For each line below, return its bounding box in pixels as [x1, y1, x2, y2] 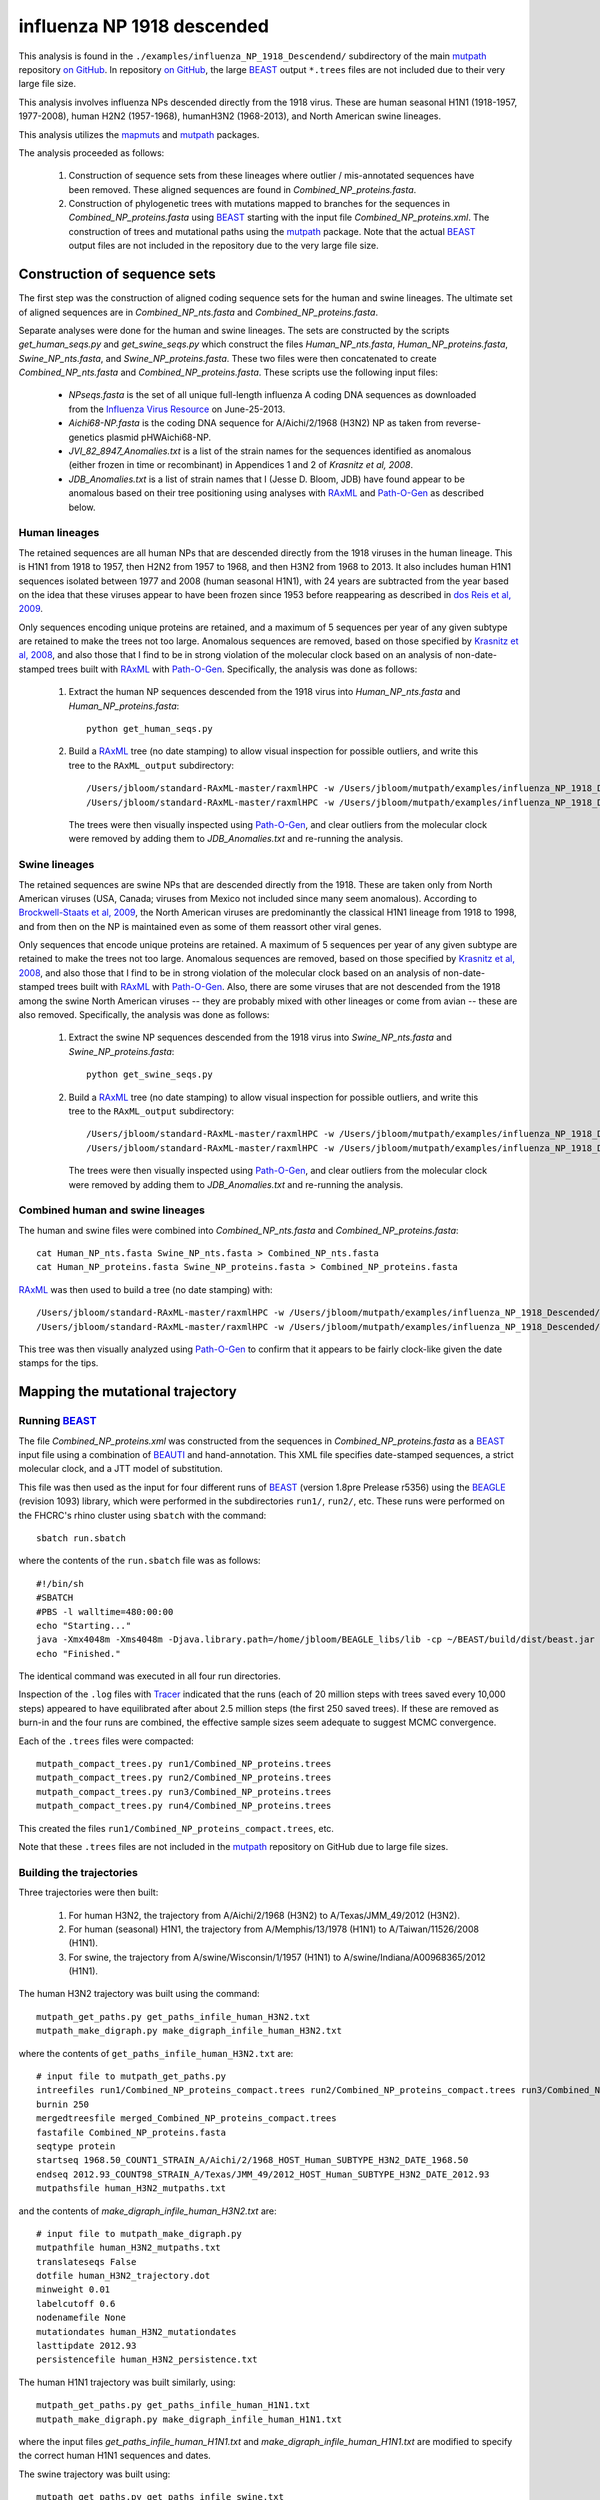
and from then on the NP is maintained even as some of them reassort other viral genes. [18, 920, 382, 932]
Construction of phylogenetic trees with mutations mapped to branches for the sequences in [68, 198, 450, 210]
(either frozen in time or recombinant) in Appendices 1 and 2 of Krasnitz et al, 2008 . [68, 459, 414, 471]
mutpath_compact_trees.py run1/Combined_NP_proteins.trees [36, 1758, 332, 1770]
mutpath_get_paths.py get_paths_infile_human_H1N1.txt [36, 2400, 311, 2411]
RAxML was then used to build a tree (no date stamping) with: [18, 1283, 274, 1295]
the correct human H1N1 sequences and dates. [18, 2450, 212, 2462]
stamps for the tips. [18, 1357, 99, 1369]
